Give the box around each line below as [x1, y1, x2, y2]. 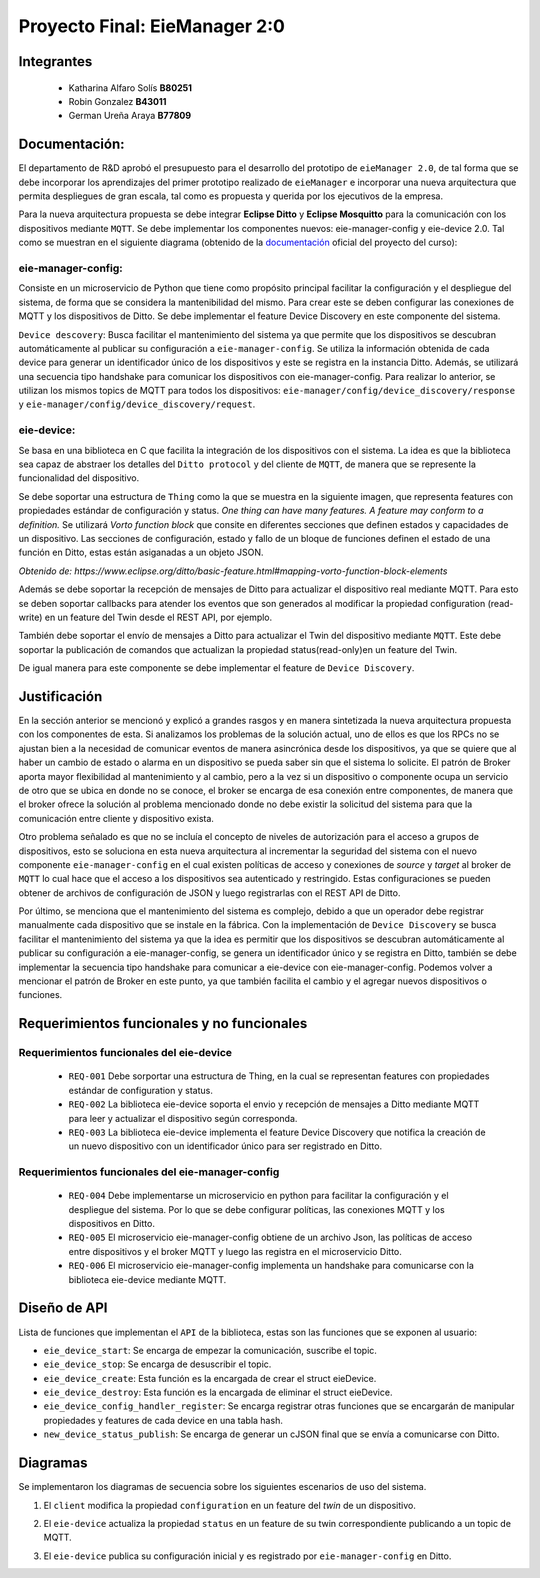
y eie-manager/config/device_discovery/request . [18, 398, 256, 410]
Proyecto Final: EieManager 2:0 [18, 15, 285, 37]
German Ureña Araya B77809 [68, 110, 192, 122]
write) [18, 611, 43, 623]
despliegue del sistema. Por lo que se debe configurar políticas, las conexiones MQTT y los [68, 1203, 445, 1215]
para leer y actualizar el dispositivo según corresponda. [68, 1112, 298, 1124]
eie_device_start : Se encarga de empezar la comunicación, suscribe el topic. [43, 1344, 377, 1356]
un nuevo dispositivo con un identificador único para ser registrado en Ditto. [68, 1140, 383, 1152]
